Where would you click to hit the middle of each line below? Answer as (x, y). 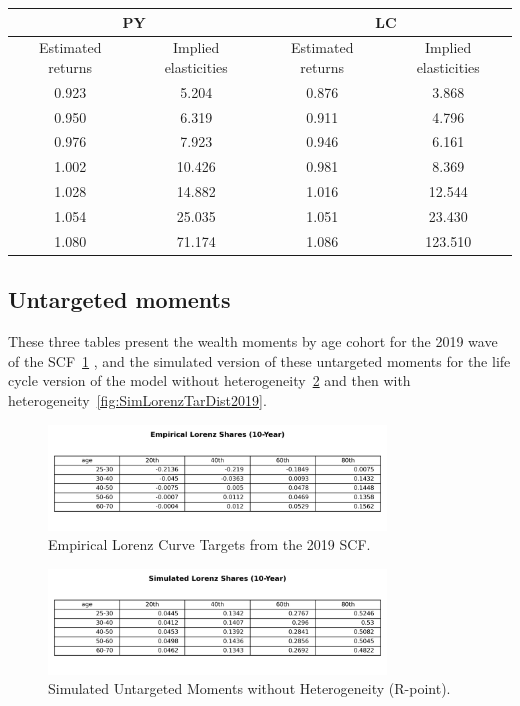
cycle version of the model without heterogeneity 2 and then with (209, 380)
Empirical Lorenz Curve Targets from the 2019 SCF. (209, 544)
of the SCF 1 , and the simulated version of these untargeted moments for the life (259, 360)
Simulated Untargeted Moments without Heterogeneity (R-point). (249, 688)
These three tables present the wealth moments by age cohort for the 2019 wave (253, 341)
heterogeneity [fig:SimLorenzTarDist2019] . (137, 399)
